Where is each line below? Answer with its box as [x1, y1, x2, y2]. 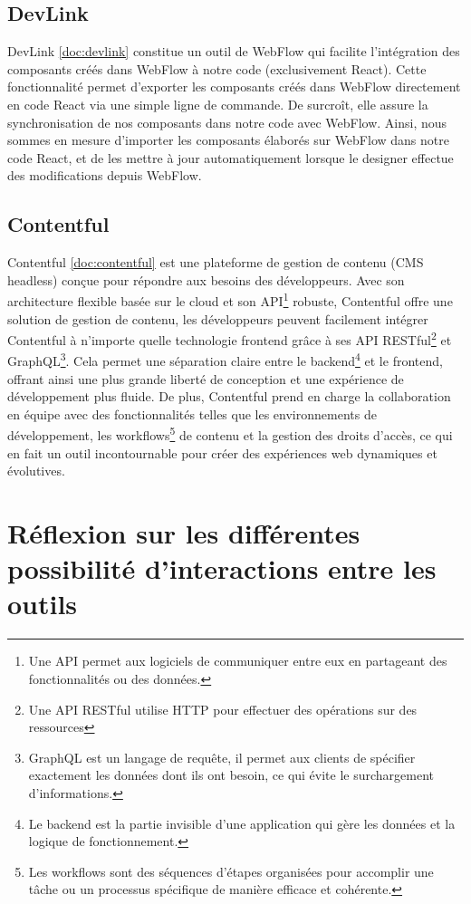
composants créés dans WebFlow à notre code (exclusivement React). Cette [7, 59, 427, 78]
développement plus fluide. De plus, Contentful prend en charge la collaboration [7, 387, 451, 406]
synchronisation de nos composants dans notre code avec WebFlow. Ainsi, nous [7, 112, 447, 131]
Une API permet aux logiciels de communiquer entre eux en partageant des [28, 651, 447, 670]
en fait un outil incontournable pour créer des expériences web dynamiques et [7, 443, 437, 462]
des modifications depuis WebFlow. [7, 166, 202, 185]
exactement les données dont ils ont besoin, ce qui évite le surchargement [28, 765, 435, 784]
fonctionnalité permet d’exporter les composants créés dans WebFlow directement [7, 77, 461, 96]
